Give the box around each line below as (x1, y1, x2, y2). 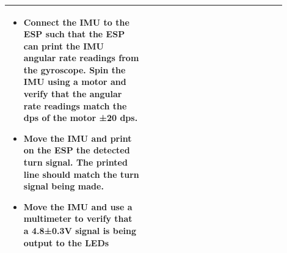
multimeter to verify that (23, 212, 133, 225)
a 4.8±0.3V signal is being (23, 224, 137, 237)
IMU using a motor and (23, 75, 126, 88)
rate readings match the (23, 99, 127, 112)
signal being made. (23, 180, 104, 193)
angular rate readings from (23, 51, 139, 64)
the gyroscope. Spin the (23, 63, 126, 76)
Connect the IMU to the (23, 15, 129, 28)
